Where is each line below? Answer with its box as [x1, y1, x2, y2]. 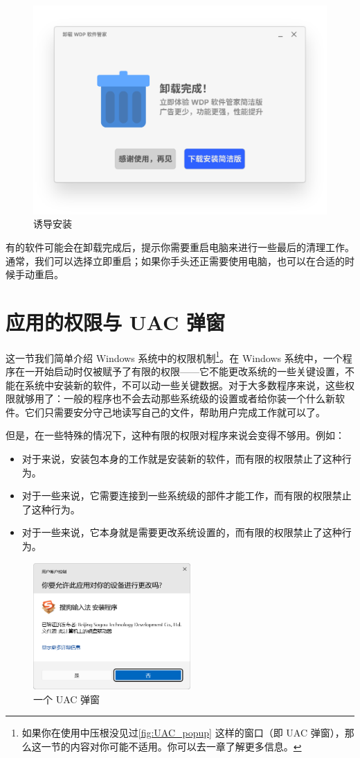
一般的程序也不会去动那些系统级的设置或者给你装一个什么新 [63, 391, 335, 406]
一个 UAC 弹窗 [33, 691, 100, 706]
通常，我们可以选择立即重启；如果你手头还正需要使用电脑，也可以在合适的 [6, 253, 345, 268]
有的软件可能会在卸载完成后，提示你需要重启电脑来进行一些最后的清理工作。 [6, 239, 354, 254]
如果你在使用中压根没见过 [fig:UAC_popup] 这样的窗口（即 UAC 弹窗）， [21, 725, 345, 740]
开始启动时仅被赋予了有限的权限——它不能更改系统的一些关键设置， [34, 364, 345, 379]
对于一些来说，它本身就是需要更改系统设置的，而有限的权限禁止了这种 [21, 525, 342, 540]
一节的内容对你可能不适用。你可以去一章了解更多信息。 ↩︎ [41, 739, 302, 753]
